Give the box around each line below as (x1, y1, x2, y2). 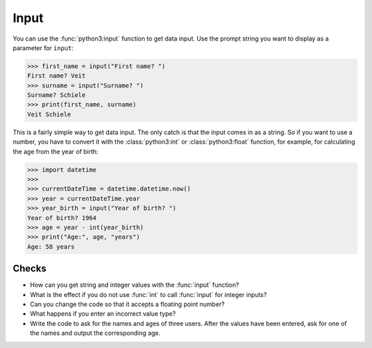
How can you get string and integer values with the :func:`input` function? (30, 281, 239, 289)
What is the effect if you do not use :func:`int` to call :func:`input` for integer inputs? (30, 290, 267, 298)
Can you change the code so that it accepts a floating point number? (30, 300, 225, 309)
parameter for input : (12, 43, 74, 52)
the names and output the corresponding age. (30, 329, 161, 337)
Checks (12, 263, 47, 274)
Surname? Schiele (27, 91, 86, 99)
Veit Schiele (27, 110, 72, 118)
